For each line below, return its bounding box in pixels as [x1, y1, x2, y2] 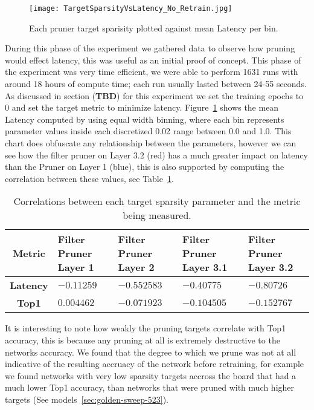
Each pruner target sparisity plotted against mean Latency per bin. [29, 21, 278, 34]
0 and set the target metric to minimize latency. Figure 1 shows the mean [5, 101, 279, 114]
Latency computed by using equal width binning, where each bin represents [5, 112, 284, 125]
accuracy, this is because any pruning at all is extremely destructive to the [5, 333, 280, 346]
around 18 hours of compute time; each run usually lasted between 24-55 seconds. [5, 77, 307, 90]
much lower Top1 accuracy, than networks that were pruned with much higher [5, 381, 295, 394]
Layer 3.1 [182, 260, 228, 275]
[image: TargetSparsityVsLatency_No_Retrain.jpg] [29, 4, 232, 13]
